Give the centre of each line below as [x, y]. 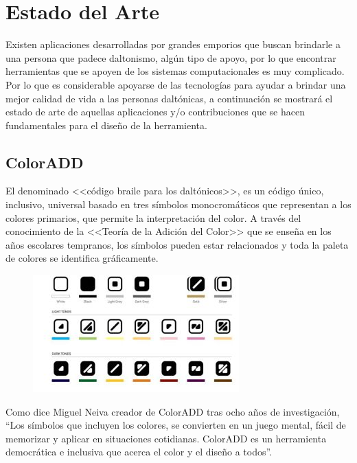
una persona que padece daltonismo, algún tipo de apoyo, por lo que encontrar [171, 57]
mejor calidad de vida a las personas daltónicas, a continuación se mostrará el [169, 98]
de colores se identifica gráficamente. [82, 258]
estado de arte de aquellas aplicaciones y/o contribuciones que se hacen [155, 112]
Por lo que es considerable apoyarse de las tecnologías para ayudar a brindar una [176, 84]
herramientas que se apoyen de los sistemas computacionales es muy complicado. [175, 71]
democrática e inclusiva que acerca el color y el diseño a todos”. [139, 452]
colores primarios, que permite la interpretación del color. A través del [153, 217]
